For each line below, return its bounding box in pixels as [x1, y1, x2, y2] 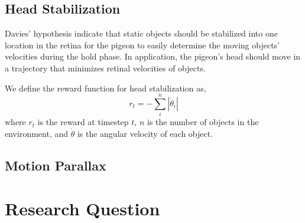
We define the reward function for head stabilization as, [5, 81, 206, 94]
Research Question [5, 196, 160, 221]
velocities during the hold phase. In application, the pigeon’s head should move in [5, 50, 301, 63]
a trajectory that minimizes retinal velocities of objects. [5, 61, 206, 74]
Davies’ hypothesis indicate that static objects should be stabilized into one [5, 27, 278, 40]
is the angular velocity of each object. [77, 127, 213, 139]
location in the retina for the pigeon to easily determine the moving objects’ [5, 38, 280, 51]
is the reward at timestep [37, 116, 129, 128]
